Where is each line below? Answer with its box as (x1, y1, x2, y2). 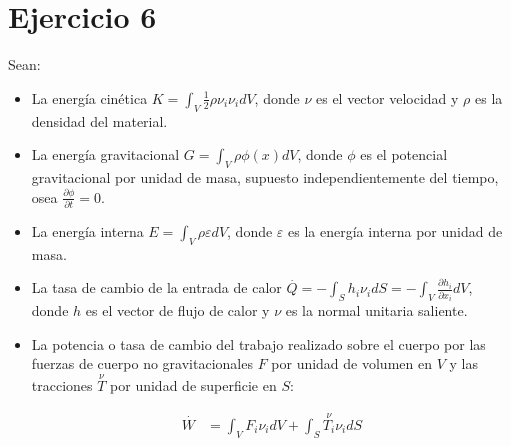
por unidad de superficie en (110, 375, 277, 396)
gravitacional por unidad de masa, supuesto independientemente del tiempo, (31, 166, 499, 187)
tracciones (31, 375, 93, 396)
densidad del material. (31, 110, 168, 131)
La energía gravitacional (31, 144, 180, 165)
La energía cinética (31, 87, 148, 108)
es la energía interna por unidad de (288, 220, 503, 241)
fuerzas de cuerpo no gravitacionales (31, 353, 253, 374)
